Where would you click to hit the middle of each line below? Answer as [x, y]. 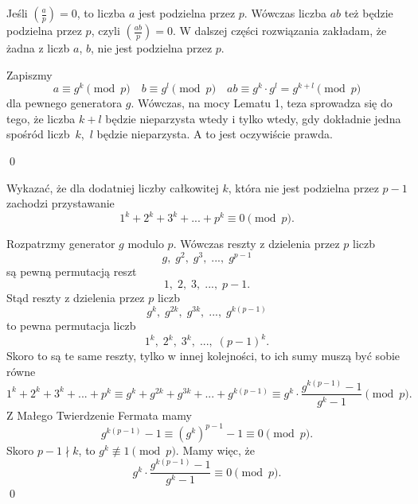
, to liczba [101, 13]
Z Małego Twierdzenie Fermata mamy [99, 415]
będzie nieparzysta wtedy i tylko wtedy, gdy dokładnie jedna [253, 118]
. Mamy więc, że [215, 450]
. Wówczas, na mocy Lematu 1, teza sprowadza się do [262, 103]
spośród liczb [38, 134]
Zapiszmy [29, 74]
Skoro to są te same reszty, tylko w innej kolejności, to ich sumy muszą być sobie [203, 356]
